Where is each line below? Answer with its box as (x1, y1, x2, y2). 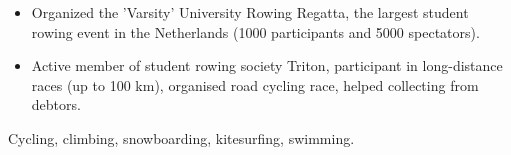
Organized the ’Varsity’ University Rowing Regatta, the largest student (31, 2, 469, 22)
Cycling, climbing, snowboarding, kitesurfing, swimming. (8, 127, 355, 148)
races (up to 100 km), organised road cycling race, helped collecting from (31, 74, 479, 95)
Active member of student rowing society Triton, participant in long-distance (31, 55, 503, 76)
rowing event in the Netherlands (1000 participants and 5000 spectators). (31, 21, 480, 42)
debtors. (31, 94, 81, 115)
